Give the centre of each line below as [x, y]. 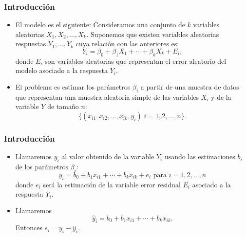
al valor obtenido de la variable [108, 156]
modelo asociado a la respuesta [62, 70]
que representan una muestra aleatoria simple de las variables [107, 97]
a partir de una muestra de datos [190, 86]
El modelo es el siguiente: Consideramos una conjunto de [100, 25]
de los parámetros [42, 166]
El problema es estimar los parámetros [73, 86]
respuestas [31, 44]
